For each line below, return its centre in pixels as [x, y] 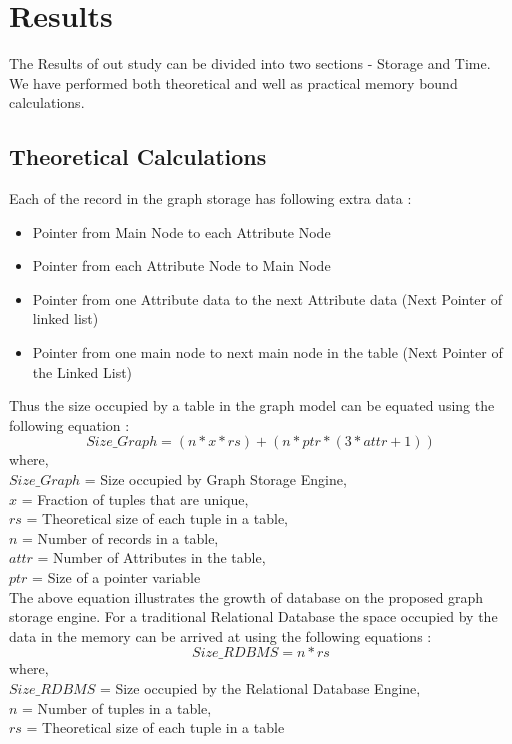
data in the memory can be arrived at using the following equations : [220, 635]
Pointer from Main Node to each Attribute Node [181, 231]
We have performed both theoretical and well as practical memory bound [233, 82]
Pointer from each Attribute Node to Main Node [181, 265]
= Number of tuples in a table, [117, 707]
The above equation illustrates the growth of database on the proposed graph [246, 596]
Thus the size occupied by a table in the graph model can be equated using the [252, 405]
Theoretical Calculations [138, 156]
